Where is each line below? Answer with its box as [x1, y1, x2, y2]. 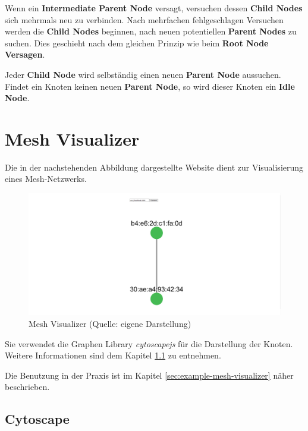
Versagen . [5, 48, 45, 61]
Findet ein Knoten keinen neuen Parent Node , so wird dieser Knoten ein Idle [5, 80, 295, 92]
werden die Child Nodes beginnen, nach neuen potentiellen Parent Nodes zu [5, 25, 297, 37]
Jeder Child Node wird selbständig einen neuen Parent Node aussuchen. [5, 68, 281, 80]
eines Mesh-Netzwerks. [5, 172, 87, 185]
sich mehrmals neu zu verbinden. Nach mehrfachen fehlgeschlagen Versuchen [5, 13, 284, 26]
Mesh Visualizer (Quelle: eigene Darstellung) [29, 317, 191, 330]
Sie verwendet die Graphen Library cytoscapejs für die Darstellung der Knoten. [5, 337, 293, 350]
